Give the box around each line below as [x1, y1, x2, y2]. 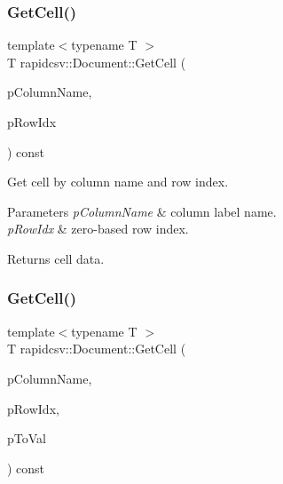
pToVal [7, 429, 46, 448]
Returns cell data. [7, 249, 105, 267]
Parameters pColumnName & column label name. [7, 202, 277, 220]
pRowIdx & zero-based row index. [7, 219, 189, 238]
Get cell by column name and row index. [7, 172, 229, 191]
